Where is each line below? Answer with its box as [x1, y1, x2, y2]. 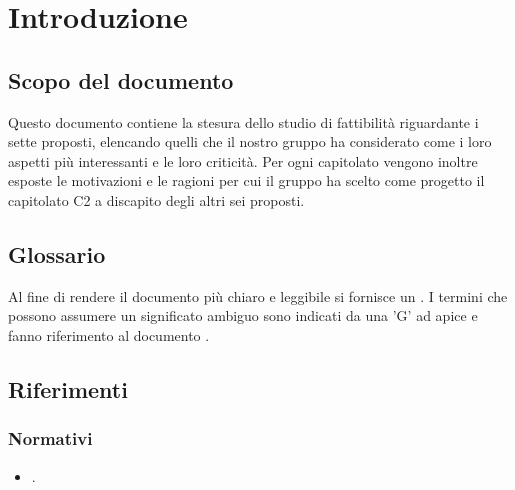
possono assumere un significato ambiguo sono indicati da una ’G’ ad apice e [8, 305, 478, 326]
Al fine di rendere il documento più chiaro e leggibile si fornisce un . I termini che [8, 285, 508, 306]
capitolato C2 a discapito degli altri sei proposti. [8, 189, 305, 210]
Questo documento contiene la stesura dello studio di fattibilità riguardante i [8, 111, 479, 132]
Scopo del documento [8, 64, 234, 95]
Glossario [8, 238, 106, 269]
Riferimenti [8, 373, 128, 404]
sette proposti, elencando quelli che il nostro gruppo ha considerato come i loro [8, 131, 492, 152]
